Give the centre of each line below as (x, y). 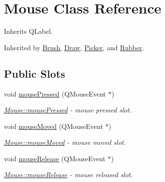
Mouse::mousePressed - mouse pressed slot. (68, 110)
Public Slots (35, 73)
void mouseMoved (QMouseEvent (53, 126)
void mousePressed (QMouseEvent (55, 93)
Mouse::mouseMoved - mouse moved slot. (65, 142)
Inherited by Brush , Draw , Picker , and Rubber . (74, 47)
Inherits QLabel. (28, 31)
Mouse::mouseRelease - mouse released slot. (68, 175)
